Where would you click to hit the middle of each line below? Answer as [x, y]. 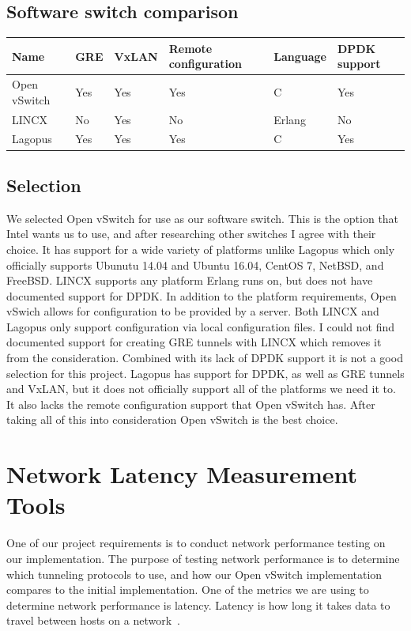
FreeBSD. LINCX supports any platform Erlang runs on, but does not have [190, 280]
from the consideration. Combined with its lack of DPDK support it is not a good [205, 358]
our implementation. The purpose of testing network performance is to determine [203, 558]
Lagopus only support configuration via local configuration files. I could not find [201, 326]
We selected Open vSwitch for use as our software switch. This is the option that [203, 218]
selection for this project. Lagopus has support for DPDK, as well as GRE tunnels [205, 373]
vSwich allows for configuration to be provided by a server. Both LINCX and [193, 311]
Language [300, 56]
